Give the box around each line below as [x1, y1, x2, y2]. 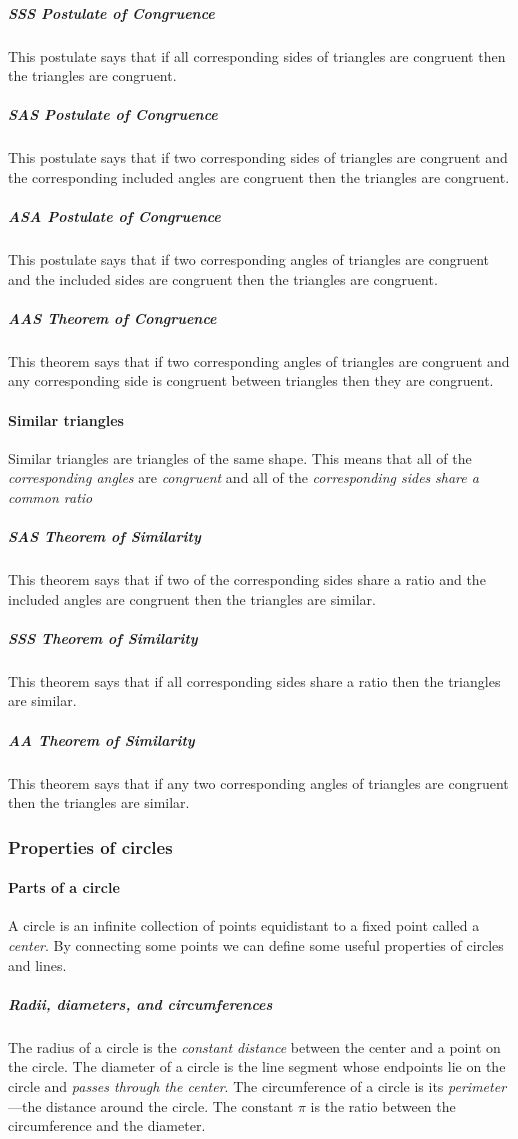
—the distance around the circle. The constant [8, 1095, 294, 1116]
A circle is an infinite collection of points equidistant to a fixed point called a [8, 915, 480, 936]
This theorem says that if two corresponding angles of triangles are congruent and [8, 350, 510, 371]
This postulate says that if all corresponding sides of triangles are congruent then [8, 45, 506, 66]
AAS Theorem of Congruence [8, 307, 217, 328]
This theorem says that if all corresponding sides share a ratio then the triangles [8, 670, 501, 691]
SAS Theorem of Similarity [8, 526, 201, 547]
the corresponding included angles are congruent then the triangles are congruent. [8, 166, 510, 187]
